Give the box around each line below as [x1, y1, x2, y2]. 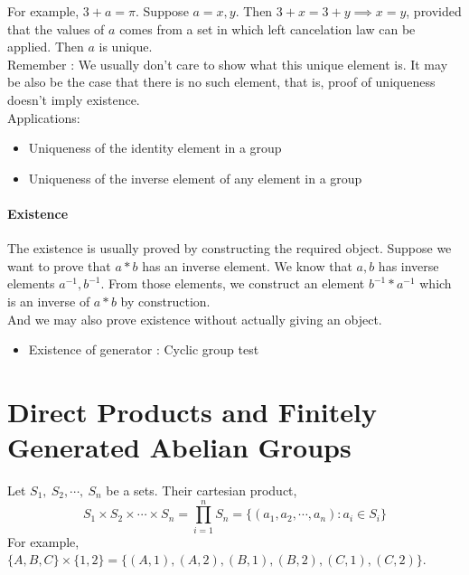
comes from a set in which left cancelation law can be [119, 19, 416, 38]
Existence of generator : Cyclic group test [28, 340, 259, 359]
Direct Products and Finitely [7, 392, 377, 429]
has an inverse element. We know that [142, 256, 352, 275]
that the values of [7, 19, 105, 38]
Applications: [7, 108, 80, 127]
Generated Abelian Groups [7, 429, 352, 466]
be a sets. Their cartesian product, [106, 481, 297, 500]
